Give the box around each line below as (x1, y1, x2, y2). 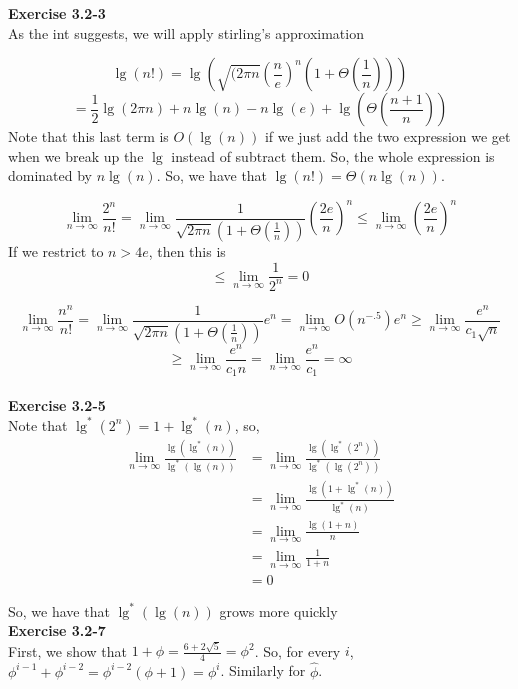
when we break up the (8, 145, 144, 166)
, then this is (148, 240, 226, 261)
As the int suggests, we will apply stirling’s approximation (8, 22, 364, 43)
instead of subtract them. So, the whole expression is (171, 145, 495, 166)
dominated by (8, 165, 93, 186)
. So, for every (254, 640, 341, 661)
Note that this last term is (8, 126, 169, 147)
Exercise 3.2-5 (8, 395, 106, 416)
